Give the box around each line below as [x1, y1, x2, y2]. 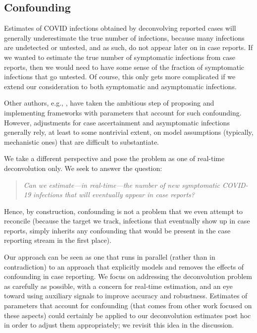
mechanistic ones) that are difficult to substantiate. [4, 136, 159, 147]
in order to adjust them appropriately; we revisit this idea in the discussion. [4, 320, 234, 330]
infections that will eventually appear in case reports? [33, 189, 195, 200]
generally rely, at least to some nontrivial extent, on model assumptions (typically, [4, 127, 254, 137]
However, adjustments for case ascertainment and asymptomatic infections [4, 117, 230, 127]
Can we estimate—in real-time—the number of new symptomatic [23, 179, 220, 190]
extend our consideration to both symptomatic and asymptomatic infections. [4, 81, 237, 91]
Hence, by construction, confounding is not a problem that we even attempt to [4, 206, 243, 216]
